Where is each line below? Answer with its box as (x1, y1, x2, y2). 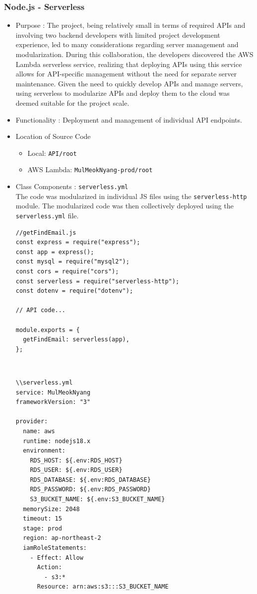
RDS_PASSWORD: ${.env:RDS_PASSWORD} (30, 486, 151, 493)
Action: (37, 564, 62, 571)
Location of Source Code (15, 131, 91, 141)
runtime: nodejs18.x (23, 437, 91, 445)
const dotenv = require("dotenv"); (15, 287, 133, 295)
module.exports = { (15, 326, 80, 333)
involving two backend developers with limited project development (15, 29, 220, 40)
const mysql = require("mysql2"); (15, 258, 129, 265)
